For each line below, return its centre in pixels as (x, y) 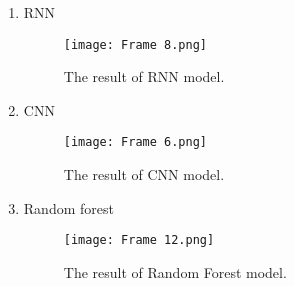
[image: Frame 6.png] (135, 142)
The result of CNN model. (144, 174)
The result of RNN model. (144, 76)
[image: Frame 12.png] (139, 240)
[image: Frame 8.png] (135, 44)
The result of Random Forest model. (175, 271)
